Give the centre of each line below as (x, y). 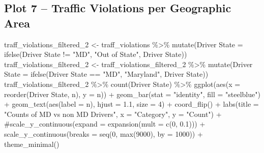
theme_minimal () (32, 144)
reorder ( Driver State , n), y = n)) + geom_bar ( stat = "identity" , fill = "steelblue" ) (132, 94)
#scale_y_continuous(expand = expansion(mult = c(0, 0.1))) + (105, 124)
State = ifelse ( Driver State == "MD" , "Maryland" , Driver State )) (106, 74)
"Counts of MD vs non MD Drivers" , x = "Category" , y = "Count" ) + (113, 114)
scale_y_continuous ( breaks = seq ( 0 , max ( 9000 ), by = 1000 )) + (104, 133)
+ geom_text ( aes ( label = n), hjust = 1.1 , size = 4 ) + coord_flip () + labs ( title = (131, 104)
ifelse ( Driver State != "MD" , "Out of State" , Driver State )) (96, 54)
